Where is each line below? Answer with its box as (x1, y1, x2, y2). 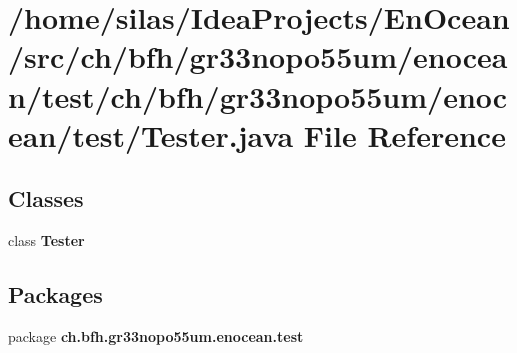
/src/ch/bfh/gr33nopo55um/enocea (8, 36, 508, 77)
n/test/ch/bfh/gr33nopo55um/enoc (8, 75, 508, 116)
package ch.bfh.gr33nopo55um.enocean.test (8, 325, 304, 346)
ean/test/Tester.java (8, 114, 294, 155)
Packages (8, 279, 103, 310)
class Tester (8, 230, 85, 251)
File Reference (303, 114, 506, 155)
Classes (8, 183, 84, 214)
